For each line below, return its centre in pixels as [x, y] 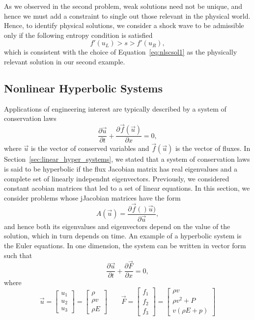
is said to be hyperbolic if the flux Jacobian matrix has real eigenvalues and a [121, 169]
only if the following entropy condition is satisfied [78, 35]
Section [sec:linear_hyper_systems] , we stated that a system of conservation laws [127, 159]
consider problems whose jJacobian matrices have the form [92, 197]
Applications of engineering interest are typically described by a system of [115, 108]
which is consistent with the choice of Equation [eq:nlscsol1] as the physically [121, 52]
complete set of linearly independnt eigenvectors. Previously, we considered [117, 178]
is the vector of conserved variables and [90, 148]
